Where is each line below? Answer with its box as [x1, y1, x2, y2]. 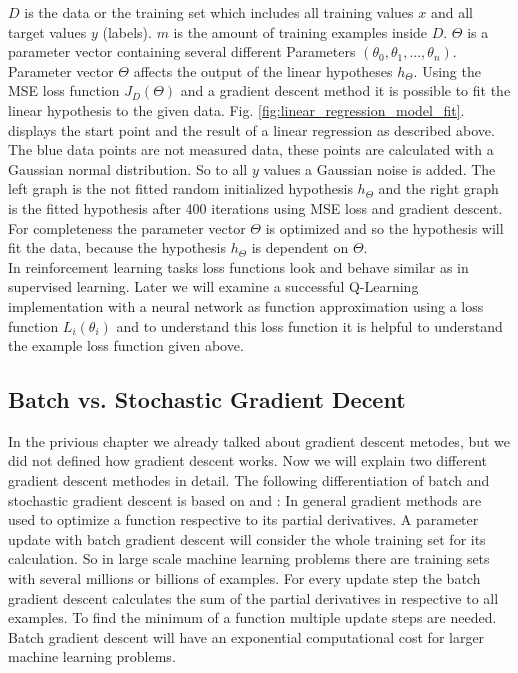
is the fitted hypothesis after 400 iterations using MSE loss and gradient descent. [8, 197, 503, 218]
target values [8, 21, 87, 42]
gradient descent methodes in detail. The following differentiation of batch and [8, 470, 490, 491]
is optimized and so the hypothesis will [265, 217, 504, 238]
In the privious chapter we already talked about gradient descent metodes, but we [8, 430, 511, 451]
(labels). [102, 21, 152, 42]
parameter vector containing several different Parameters [8, 41, 356, 62]
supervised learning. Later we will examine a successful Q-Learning [8, 276, 419, 297]
